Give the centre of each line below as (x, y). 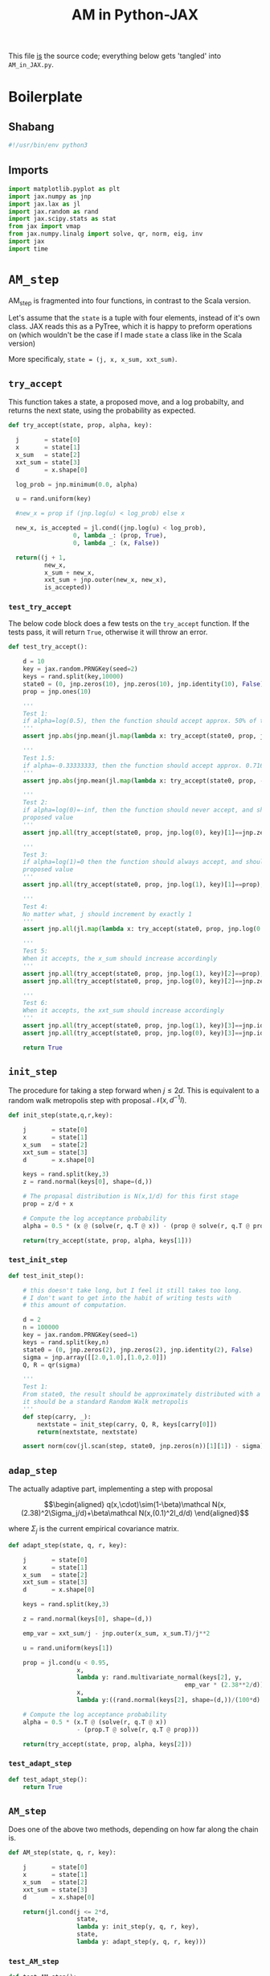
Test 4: (35, 907)
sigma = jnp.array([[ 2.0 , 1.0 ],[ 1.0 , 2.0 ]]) (95, 1357)
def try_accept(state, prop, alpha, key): (80, 426)
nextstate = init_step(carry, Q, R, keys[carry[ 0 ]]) (127, 1424)
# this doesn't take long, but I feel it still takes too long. (133, 1290)
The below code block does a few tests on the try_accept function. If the (129, 624)
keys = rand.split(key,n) (66, 1342)
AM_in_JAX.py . (31, 64)
